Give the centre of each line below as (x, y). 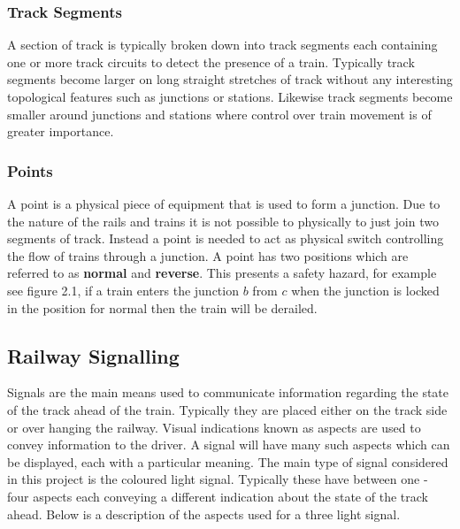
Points (30, 170)
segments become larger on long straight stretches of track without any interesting (230, 79)
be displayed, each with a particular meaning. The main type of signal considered (228, 461)
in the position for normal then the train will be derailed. (162, 307)
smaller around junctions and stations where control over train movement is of (219, 114)
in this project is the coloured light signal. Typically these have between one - (218, 479)
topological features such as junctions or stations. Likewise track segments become (230, 96)
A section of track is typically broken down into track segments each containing (222, 45)
